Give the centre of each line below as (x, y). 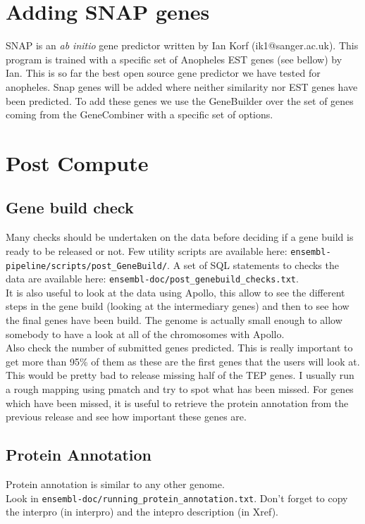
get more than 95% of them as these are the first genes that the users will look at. (183, 361)
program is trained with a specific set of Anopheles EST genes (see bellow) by (174, 59)
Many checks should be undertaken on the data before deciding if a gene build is (180, 237)
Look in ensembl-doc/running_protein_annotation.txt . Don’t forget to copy (177, 498)
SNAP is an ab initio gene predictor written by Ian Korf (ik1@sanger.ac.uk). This (182, 45)
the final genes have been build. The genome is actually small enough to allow (174, 320)
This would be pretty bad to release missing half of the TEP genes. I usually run (180, 375)
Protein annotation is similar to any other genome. (115, 484)
